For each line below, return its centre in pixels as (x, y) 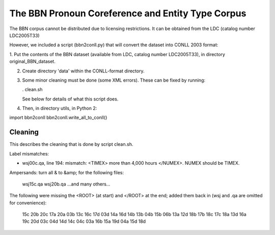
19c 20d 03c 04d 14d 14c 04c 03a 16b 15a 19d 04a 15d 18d (84, 221)
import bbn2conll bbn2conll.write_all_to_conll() (58, 118)
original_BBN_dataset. (32, 62)
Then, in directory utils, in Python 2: (60, 108)
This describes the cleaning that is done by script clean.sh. (71, 144)
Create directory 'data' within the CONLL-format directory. (83, 71)
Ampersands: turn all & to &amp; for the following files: (67, 172)
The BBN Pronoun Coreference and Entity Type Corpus (128, 13)
